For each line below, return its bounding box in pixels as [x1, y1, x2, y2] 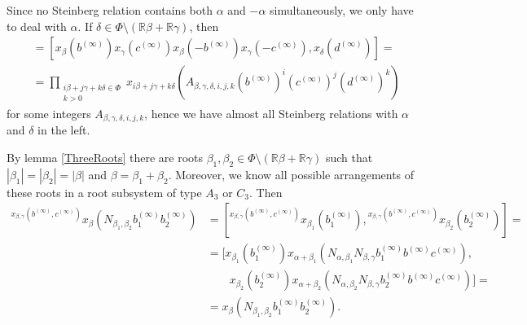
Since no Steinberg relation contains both [7, 2, 213, 18]
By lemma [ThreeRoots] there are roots [7, 148, 204, 165]
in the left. [37, 121, 90, 138]
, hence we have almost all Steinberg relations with [144, 104, 398, 121]
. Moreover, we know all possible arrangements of [168, 165, 415, 182]
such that [325, 148, 373, 165]
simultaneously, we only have [270, 2, 414, 18]
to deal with [7, 17, 67, 34]
